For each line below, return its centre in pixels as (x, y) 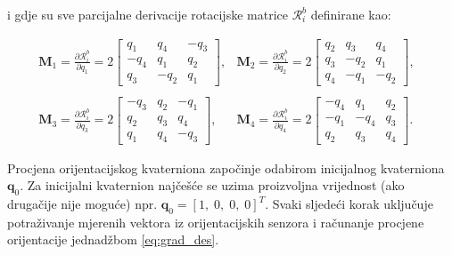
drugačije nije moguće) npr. (82, 204)
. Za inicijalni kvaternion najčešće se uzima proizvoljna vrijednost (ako (212, 185)
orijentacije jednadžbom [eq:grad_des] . (113, 239)
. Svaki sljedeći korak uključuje (349, 204)
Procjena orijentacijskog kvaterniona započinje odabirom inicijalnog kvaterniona (226, 167)
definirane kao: (351, 14)
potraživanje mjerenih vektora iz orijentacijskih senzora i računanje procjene (216, 222)
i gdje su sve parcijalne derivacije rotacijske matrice (148, 14)
